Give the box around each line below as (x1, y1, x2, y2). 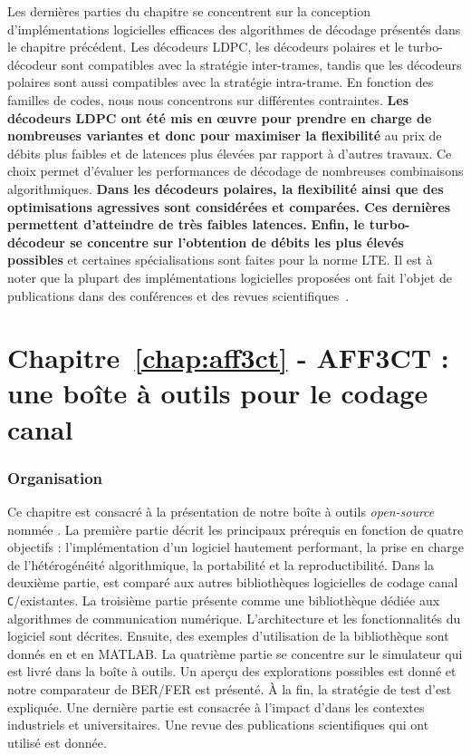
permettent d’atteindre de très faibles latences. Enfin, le (7, 215, 365, 234)
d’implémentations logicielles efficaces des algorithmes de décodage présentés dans (7, 19, 461, 38)
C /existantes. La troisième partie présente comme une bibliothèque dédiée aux (7, 591, 440, 610)
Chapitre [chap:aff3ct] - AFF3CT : (7, 339, 449, 376)
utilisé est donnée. (7, 732, 107, 751)
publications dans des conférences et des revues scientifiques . (7, 286, 350, 305)
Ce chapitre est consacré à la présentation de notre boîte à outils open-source (7, 502, 435, 521)
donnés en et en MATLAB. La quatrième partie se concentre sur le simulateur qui (7, 644, 463, 663)
